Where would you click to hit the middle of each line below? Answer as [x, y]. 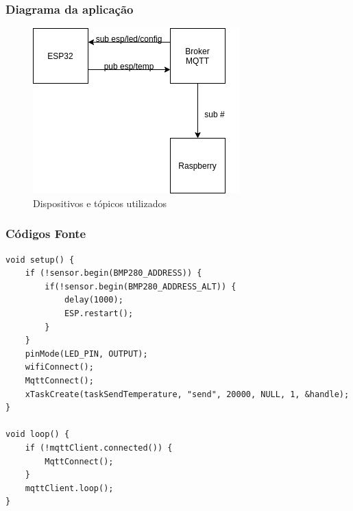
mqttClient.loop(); [69, 488]
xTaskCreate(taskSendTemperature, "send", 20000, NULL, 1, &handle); [187, 394]
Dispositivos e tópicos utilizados [100, 203]
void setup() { [40, 260]
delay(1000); [94, 300]
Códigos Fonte [46, 234]
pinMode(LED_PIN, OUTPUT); [86, 354]
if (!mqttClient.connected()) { [99, 448]
